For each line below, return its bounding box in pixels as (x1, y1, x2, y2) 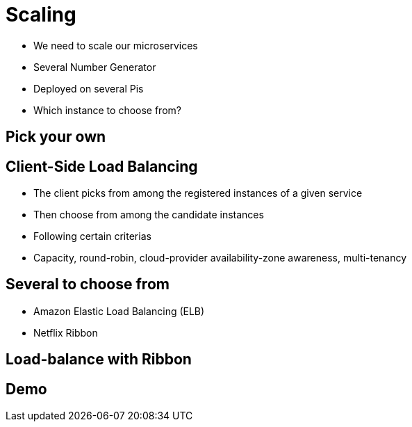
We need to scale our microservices (33, 39, 198, 51)
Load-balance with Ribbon (6, 351, 192, 369)
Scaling (6, 3, 76, 26)
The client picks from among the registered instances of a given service (33, 187, 363, 200)
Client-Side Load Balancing (6, 157, 198, 175)
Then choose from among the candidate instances (33, 209, 264, 221)
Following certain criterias (33, 230, 151, 243)
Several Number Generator (33, 61, 156, 73)
